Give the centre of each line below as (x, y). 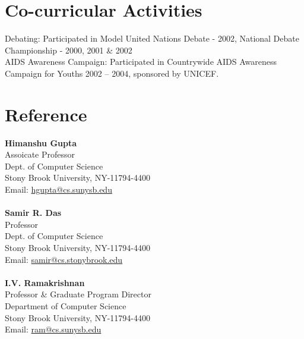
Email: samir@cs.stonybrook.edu (64, 259)
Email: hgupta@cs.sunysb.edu (58, 189)
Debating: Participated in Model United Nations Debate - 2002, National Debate (152, 38)
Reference (46, 114)
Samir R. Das (33, 213)
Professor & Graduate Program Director (78, 294)
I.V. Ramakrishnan (45, 282)
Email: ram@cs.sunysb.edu (53, 329)
